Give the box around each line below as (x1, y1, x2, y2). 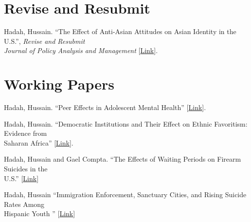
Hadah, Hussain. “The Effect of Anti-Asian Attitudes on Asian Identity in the (4, 26, 236, 37)
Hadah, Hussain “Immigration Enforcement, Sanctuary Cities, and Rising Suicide (4, 189, 247, 200)
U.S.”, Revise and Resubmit (4, 36, 85, 46)
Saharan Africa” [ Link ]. (4, 137, 73, 148)
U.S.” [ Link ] (4, 173, 39, 183)
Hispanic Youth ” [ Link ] (4, 208, 75, 219)
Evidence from (4, 128, 47, 138)
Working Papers (4, 74, 114, 94)
